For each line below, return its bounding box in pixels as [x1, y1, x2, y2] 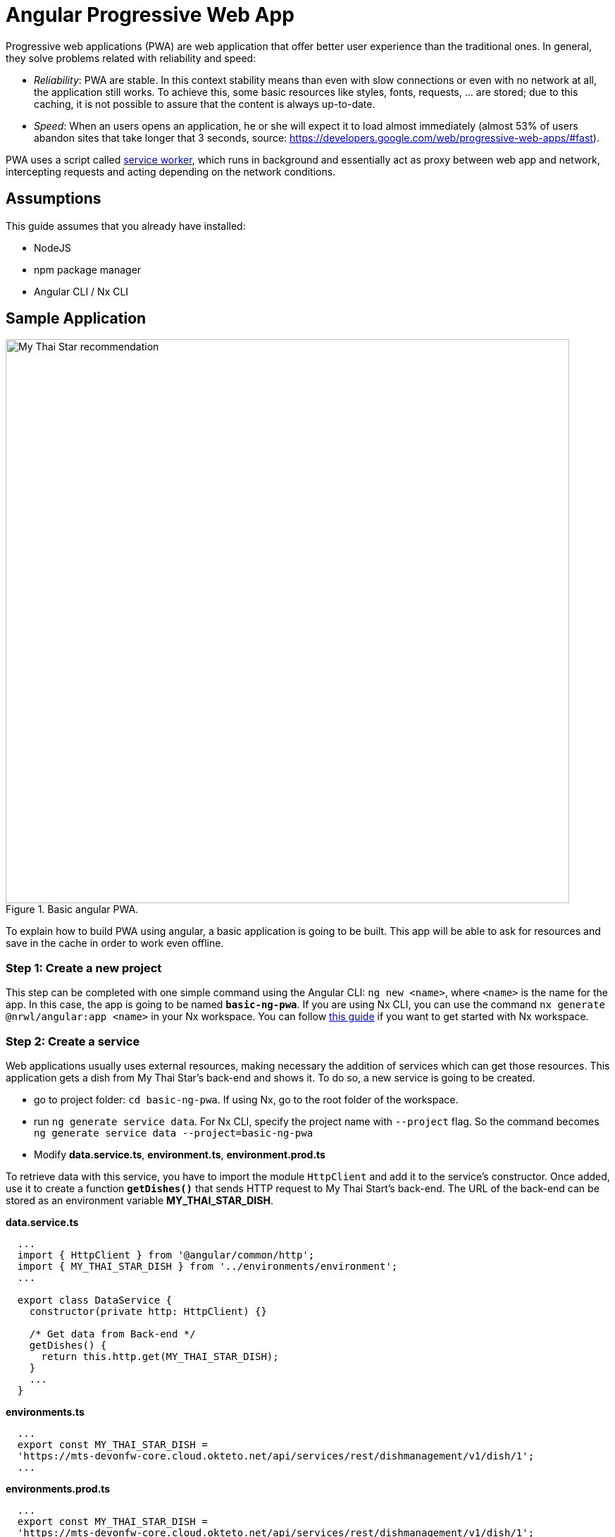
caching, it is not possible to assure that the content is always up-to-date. [34, 97, 375, 110]
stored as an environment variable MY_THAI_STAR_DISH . [6, 1194, 273, 1206]
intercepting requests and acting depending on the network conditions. [6, 165, 336, 178]
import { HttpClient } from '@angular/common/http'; [17, 1249, 315, 1261]
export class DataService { [17, 1294, 173, 1306]
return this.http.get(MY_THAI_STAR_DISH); [41, 1350, 279, 1362]
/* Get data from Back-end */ [29, 1328, 196, 1340]
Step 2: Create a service [6, 1034, 140, 1048]
